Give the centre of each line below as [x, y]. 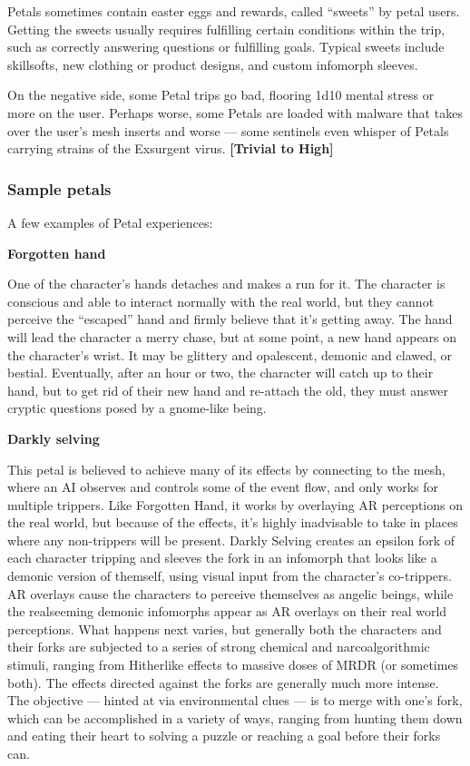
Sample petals [59, 188]
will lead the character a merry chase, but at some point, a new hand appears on [232, 336]
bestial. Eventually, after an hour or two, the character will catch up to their [220, 373]
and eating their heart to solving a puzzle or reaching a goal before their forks [224, 736]
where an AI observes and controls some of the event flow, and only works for [223, 487]
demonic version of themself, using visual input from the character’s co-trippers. [230, 576]
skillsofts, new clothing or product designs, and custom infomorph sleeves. [213, 64]
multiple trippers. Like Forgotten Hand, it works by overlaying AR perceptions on [235, 504]
